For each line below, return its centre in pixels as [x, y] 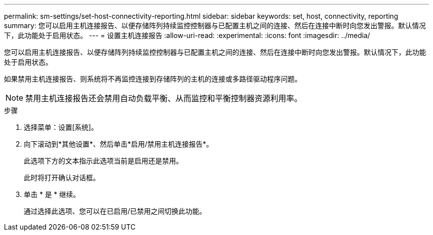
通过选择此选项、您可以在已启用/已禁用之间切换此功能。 [115, 211]
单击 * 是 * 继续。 [52, 194]
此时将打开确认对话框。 [62, 177]
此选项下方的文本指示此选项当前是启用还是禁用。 [103, 161]
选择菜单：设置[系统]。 [61, 127]
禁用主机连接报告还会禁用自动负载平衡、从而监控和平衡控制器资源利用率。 [164, 98]
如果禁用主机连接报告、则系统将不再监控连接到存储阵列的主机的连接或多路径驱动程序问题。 [153, 79]
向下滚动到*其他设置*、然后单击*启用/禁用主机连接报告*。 [119, 144]
